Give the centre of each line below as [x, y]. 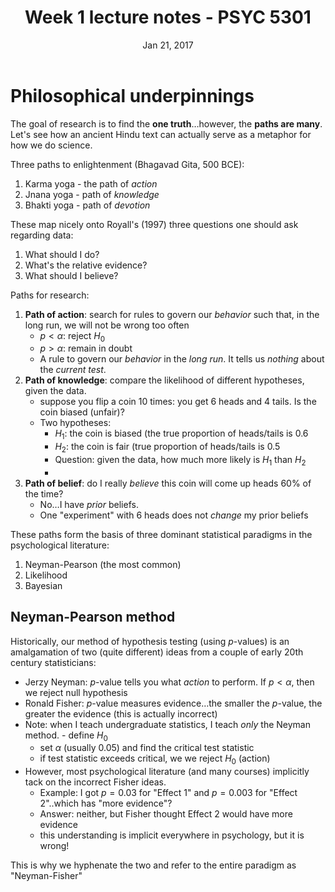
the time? [44, 493]
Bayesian [43, 585]
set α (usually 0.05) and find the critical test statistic [147, 748]
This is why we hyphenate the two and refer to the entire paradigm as [153, 865]
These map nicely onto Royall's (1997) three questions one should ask [154, 224]
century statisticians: [53, 662]
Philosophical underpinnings [132, 95]
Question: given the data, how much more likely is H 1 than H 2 [180, 461]
